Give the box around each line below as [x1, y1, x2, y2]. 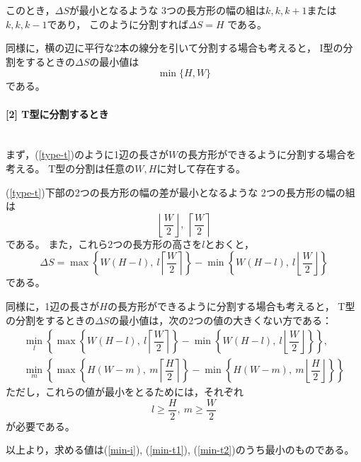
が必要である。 [6, 418, 75, 433]
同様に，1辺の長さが [6, 298, 100, 313]
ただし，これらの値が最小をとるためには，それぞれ [6, 384, 243, 399]
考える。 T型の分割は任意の [6, 160, 135, 175]
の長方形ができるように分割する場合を [178, 147, 356, 162]
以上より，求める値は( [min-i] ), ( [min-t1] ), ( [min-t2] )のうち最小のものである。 [6, 442, 355, 457]
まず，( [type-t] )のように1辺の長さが [6, 147, 168, 162]
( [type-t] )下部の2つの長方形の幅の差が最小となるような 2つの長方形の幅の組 [6, 184, 355, 199]
